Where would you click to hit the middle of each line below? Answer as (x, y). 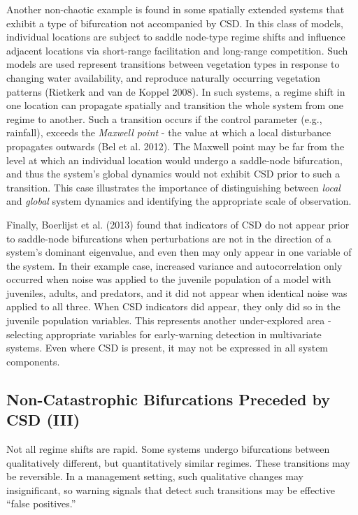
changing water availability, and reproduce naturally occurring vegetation (164, 77)
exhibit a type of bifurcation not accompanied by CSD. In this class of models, (175, 23)
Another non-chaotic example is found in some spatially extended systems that (176, 9)
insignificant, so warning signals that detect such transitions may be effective (171, 489)
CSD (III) (43, 420)
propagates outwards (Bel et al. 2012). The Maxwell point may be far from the (176, 146)
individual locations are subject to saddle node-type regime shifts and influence (176, 37)
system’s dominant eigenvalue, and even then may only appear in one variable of (179, 252)
